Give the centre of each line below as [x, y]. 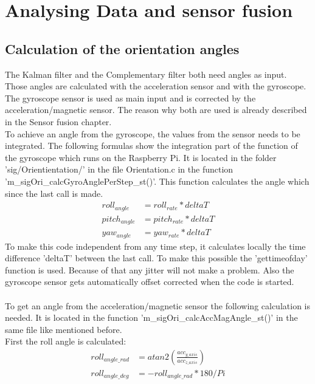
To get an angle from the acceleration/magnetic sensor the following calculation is [157, 305]
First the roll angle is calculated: [66, 341]
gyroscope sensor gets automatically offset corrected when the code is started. [150, 282]
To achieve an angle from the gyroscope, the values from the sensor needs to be [153, 133]
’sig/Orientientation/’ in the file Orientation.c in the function [119, 169]
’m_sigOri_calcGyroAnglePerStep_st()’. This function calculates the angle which [157, 181]
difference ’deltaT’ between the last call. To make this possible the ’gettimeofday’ [156, 258]
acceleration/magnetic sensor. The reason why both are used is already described [156, 110]
